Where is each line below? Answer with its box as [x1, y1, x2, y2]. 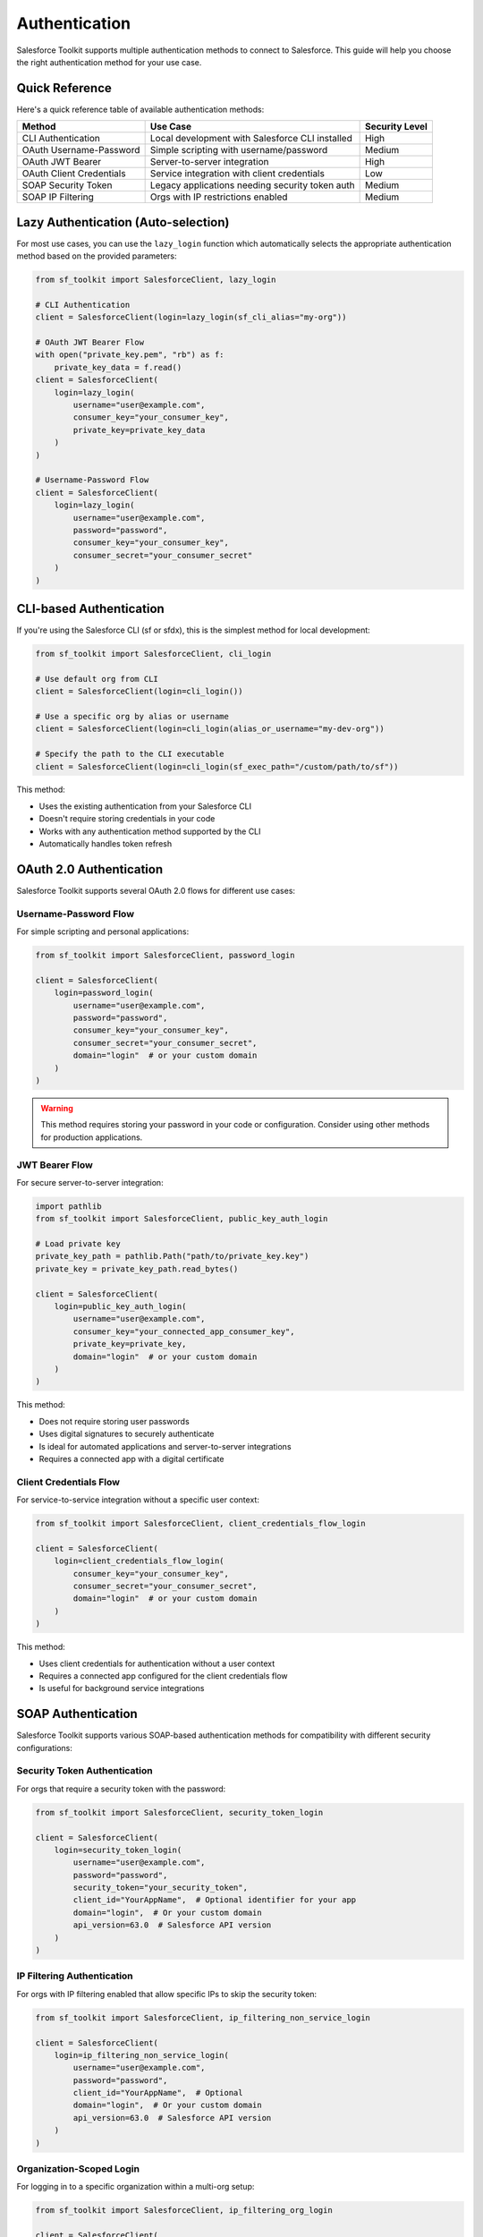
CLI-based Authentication [16, 600, 165, 617]
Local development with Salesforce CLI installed [149, 132, 352, 145]
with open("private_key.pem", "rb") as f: [35, 350, 225, 360]
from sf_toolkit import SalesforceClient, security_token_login [35, 1807, 324, 1817]
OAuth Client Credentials [21, 167, 126, 180]
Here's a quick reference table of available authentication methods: [16, 104, 265, 115]
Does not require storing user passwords [38, 1416, 190, 1426]
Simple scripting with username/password [149, 144, 328, 157]
